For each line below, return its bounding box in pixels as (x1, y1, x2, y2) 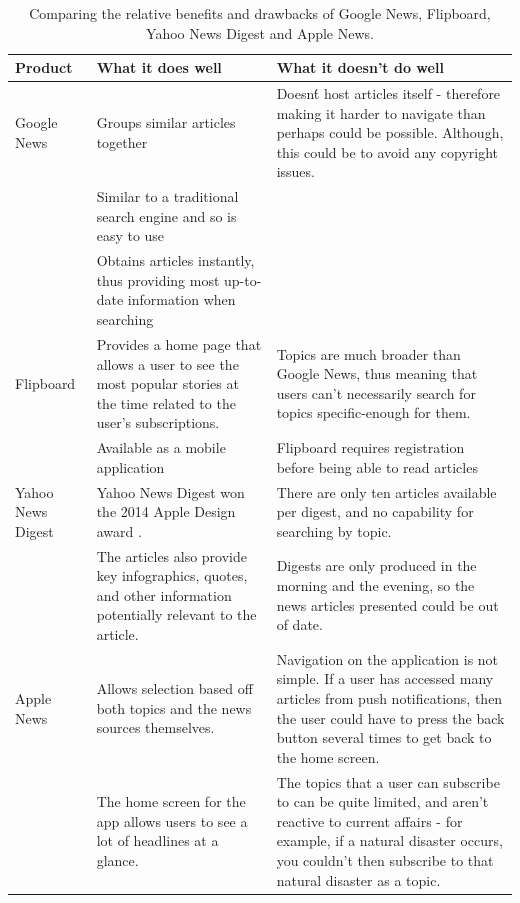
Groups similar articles (96, 112, 236, 133)
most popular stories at (96, 373, 239, 394)
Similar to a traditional (96, 186, 239, 207)
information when (127, 289, 236, 310)
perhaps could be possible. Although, (276, 122, 504, 143)
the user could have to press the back (276, 707, 505, 728)
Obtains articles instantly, (96, 250, 255, 271)
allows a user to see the (96, 353, 239, 374)
